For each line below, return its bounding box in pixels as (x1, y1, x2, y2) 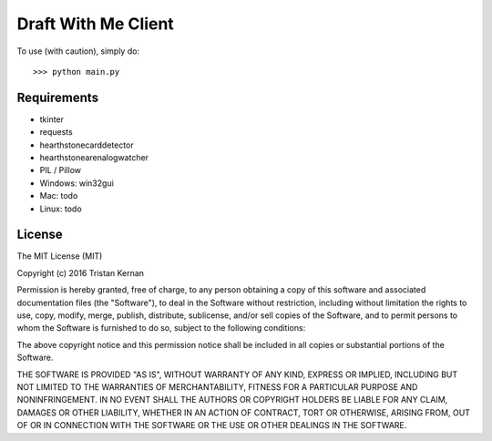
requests (39, 127, 73, 138)
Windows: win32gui (39, 178, 114, 189)
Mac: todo (39, 190, 78, 201)
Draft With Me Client (16, 14, 175, 34)
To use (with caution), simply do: (16, 46, 140, 56)
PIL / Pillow (39, 165, 82, 176)
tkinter (39, 114, 64, 125)
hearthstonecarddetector (39, 139, 134, 150)
